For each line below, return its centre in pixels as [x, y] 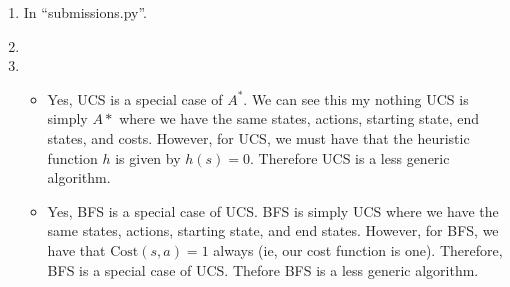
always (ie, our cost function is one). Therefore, [358, 249]
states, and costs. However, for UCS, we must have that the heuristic [258, 137]
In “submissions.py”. [85, 12]
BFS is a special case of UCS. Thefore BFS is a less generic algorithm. [263, 269]
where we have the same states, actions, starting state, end [299, 118]
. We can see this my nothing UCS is [356, 98]
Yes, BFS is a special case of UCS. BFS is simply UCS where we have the [273, 210]
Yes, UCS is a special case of [135, 98]
